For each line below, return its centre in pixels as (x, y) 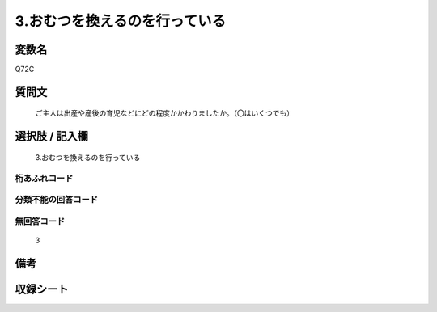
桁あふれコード (44, 178)
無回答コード (40, 221)
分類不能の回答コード (57, 200)
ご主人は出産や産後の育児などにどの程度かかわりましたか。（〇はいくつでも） (165, 113)
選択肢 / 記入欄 (52, 136)
